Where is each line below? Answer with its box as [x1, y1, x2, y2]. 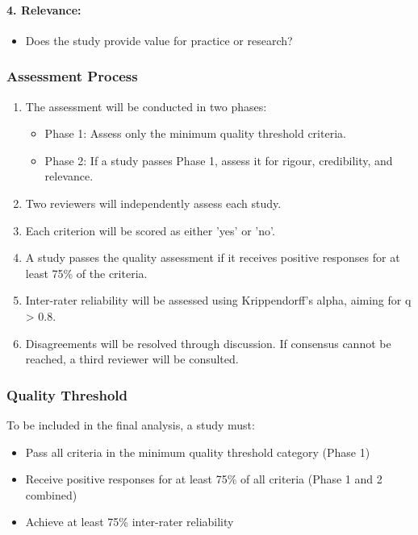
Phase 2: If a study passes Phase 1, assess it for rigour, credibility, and [44, 151, 393, 168]
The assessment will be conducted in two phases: [25, 97, 267, 114]
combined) [25, 486, 77, 503]
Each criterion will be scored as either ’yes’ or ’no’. [25, 222, 275, 238]
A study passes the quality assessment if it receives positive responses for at [25, 249, 400, 266]
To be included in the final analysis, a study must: [6, 416, 255, 433]
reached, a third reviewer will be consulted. [25, 350, 239, 367]
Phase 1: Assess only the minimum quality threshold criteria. [44, 125, 346, 142]
